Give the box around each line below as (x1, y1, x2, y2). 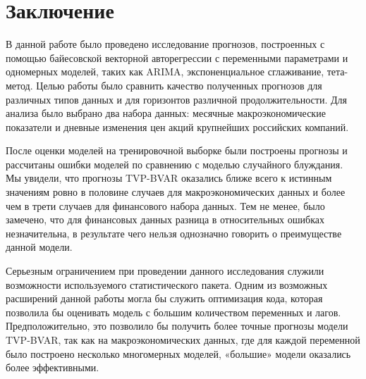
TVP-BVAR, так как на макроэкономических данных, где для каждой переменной (6, 333, 360, 347)
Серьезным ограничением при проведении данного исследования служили (6, 263, 324, 278)
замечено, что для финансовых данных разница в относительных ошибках (6, 212, 324, 227)
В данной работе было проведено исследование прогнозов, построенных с (6, 37, 325, 51)
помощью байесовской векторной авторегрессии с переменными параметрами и (6, 50, 348, 65)
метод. (6, 77, 33, 92)
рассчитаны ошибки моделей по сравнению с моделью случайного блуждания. (6, 156, 343, 171)
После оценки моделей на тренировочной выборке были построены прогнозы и (6, 143, 348, 158)
